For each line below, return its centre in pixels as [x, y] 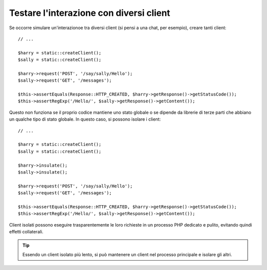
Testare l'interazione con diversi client [90, 13]
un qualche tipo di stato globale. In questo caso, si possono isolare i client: [85, 119]
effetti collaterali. [26, 232]
